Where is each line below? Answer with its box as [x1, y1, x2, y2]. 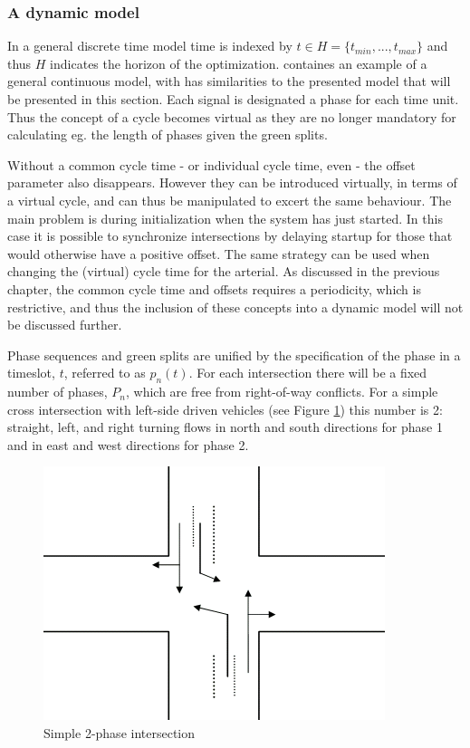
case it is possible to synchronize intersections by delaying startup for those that [7, 226, 453, 245]
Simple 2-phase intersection [43, 724, 196, 743]
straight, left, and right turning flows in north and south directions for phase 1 [7, 417, 443, 436]
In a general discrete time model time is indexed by [7, 36, 293, 55]
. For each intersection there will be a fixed [188, 363, 427, 382]
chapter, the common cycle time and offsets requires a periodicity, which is [7, 279, 421, 298]
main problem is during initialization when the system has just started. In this [7, 208, 443, 227]
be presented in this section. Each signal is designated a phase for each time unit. [7, 90, 459, 108]
